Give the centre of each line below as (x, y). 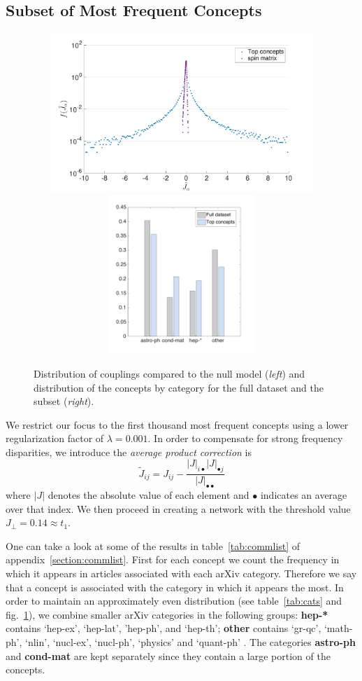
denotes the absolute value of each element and (149, 495)
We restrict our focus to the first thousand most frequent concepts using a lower (177, 424)
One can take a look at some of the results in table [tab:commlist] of (153, 545)
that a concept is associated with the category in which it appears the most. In (175, 587)
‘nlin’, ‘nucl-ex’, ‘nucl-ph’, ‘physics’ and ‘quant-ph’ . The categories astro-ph (190, 642)
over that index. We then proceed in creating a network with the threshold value (178, 508)
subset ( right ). (64, 401)
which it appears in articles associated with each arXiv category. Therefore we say (181, 573)
